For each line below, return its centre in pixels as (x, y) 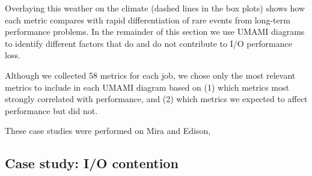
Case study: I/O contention (92, 163)
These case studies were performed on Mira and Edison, (108, 131)
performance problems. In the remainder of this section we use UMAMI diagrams (155, 32)
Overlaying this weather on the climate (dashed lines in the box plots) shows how (155, 8)
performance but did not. (51, 110)
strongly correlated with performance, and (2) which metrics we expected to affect (156, 99)
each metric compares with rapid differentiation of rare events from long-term (148, 20)
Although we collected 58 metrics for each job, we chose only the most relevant (150, 75)
